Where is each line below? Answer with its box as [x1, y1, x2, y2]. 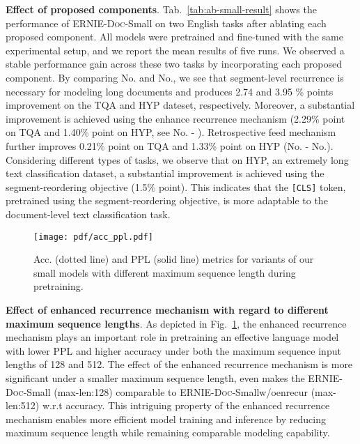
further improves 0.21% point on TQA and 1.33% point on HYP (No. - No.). [6, 138, 334, 153]
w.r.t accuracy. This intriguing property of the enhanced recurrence [42, 398, 330, 413]
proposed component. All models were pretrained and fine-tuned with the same [6, 29, 343, 44]
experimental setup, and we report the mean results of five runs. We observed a [6, 43, 345, 57]
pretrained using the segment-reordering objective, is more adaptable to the [6, 193, 328, 208]
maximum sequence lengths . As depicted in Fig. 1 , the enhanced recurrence [6, 316, 347, 330]
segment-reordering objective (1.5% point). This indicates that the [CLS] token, [6, 179, 346, 194]
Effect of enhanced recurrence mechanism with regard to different [6, 303, 329, 316]
